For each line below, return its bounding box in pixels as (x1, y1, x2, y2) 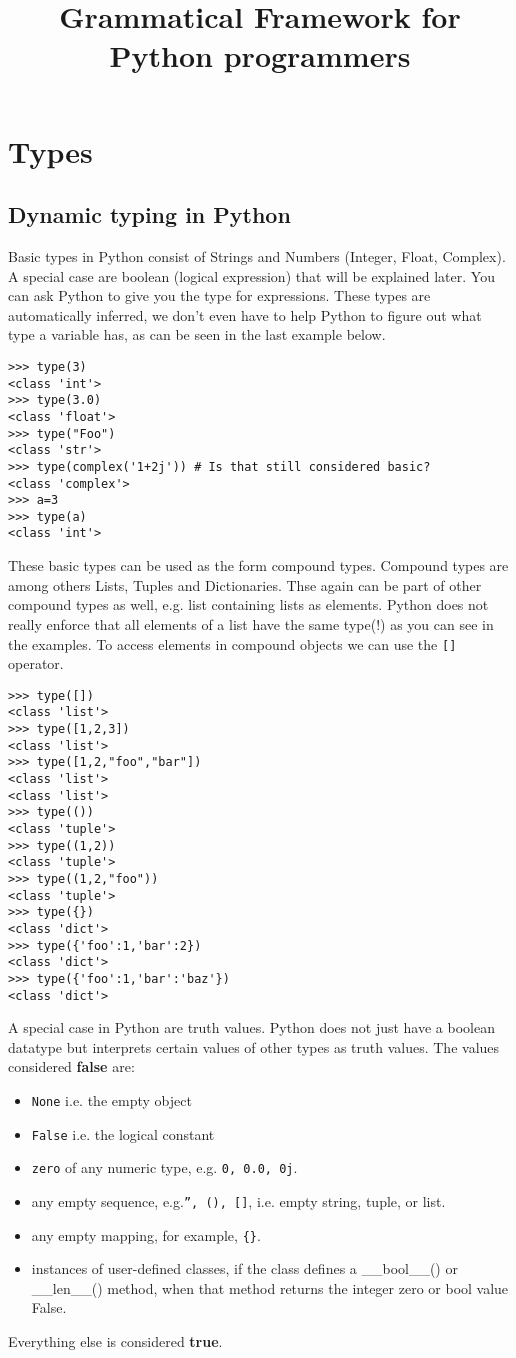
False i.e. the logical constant (31, 1123, 215, 1144)
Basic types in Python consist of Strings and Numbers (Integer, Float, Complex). (8, 245, 506, 266)
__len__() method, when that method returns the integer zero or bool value (31, 1277, 509, 1298)
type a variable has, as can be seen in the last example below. (8, 324, 386, 345)
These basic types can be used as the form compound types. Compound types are (8, 555, 509, 576)
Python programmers (109, 35, 411, 76)
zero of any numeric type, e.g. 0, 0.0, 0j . (31, 1157, 298, 1178)
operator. (8, 653, 64, 674)
